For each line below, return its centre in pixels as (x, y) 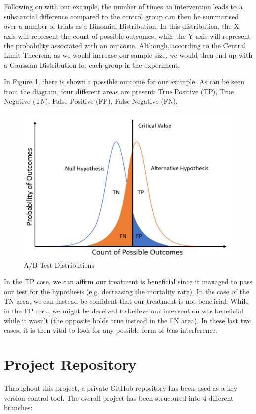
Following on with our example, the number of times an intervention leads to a (123, 6)
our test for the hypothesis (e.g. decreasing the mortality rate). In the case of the (127, 291)
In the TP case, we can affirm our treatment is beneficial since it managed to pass (128, 282)
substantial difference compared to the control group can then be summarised (121, 16)
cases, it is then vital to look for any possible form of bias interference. (111, 330)
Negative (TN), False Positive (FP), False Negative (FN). (91, 101)
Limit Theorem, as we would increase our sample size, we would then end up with (128, 55)
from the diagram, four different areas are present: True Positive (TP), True (119, 91)
